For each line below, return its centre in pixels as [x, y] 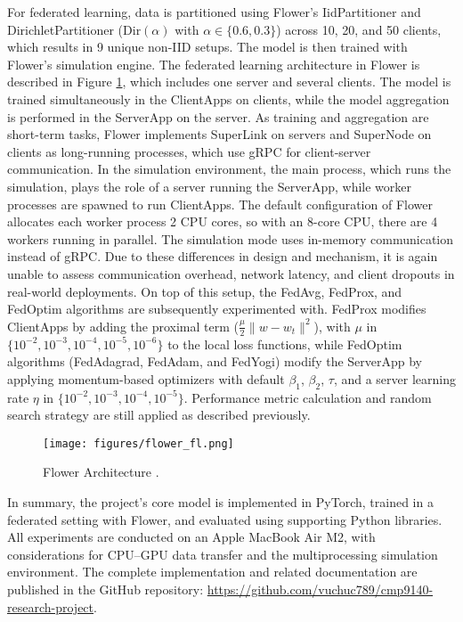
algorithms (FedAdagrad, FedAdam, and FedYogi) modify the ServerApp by [215, 361]
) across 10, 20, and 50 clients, [359, 29]
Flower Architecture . [101, 472]
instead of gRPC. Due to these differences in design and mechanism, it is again [223, 256]
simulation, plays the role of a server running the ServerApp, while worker [210, 186]
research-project [51, 606]
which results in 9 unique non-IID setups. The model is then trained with [207, 47]
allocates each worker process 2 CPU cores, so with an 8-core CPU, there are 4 [223, 221]
